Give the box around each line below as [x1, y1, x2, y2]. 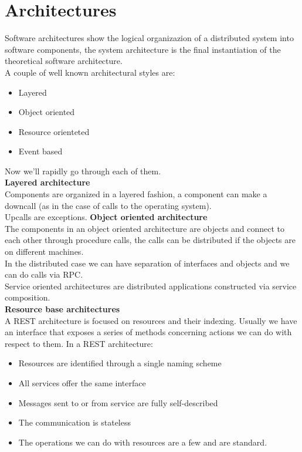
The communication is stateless [18, 416, 131, 429]
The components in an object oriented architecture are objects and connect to [5, 222, 285, 234]
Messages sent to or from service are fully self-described [18, 396, 218, 409]
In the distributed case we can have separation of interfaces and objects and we [5, 257, 290, 269]
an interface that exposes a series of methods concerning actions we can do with [5, 326, 292, 338]
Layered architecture [5, 176, 90, 188]
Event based [18, 145, 63, 157]
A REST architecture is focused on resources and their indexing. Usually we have [5, 314, 297, 326]
